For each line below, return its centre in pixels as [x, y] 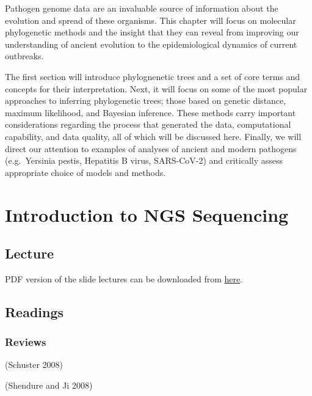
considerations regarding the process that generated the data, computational [148, 124]
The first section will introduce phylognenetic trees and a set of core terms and [153, 76]
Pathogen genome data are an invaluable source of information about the [142, 8]
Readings [34, 311]
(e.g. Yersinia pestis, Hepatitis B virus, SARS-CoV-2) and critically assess [144, 160]
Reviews [26, 342]
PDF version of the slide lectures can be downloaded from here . [124, 278]
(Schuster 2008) [34, 365]
